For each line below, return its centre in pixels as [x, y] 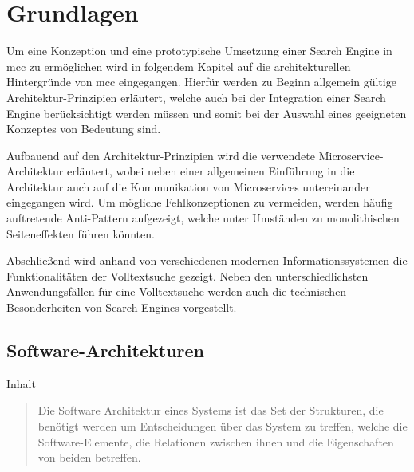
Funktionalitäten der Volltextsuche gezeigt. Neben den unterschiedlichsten [187, 275]
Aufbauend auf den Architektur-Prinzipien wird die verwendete [161, 155]
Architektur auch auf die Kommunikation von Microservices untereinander [188, 186]
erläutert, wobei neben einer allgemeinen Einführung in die [211, 171]
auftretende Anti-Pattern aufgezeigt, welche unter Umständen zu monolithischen [203, 218]
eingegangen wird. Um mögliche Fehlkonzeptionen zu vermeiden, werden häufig [200, 202]
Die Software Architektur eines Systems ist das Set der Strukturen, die [211, 410]
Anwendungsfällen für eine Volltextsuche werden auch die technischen [177, 291]
